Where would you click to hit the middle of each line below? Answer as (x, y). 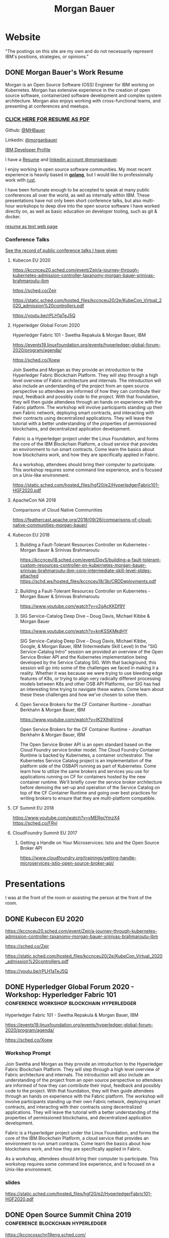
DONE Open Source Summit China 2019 (68, 1215)
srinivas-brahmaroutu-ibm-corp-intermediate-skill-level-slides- (86, 571)
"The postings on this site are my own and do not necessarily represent (79, 51)
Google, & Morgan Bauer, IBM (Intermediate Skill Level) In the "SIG (89, 647)
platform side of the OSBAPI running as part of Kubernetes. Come (88, 766)
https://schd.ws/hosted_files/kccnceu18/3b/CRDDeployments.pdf (88, 581)
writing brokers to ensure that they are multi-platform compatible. (88, 798)
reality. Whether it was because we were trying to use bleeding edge (91, 673)
